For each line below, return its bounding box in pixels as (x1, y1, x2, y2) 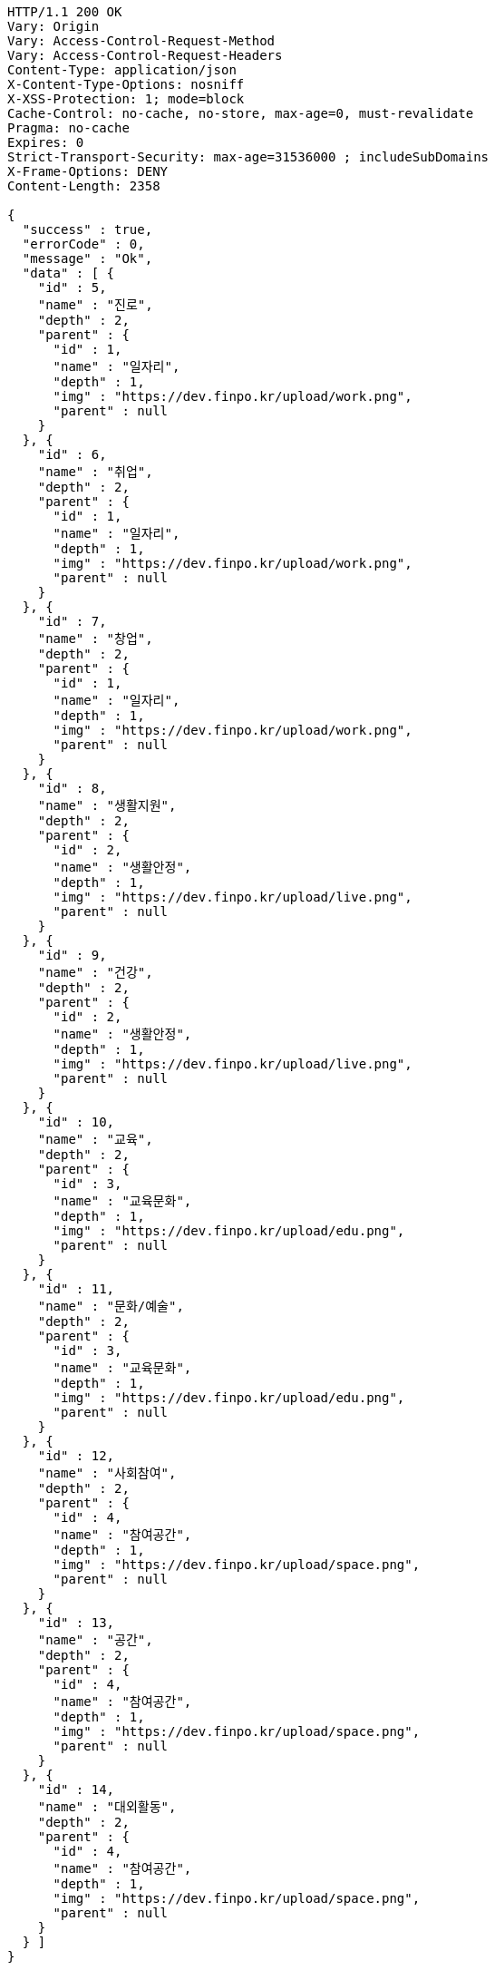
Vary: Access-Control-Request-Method (7, 34, 276, 48)
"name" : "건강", (37, 965, 153, 980)
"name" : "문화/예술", (37, 1299, 184, 1313)
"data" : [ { (22, 266, 115, 280)
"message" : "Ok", (22, 251, 153, 266)
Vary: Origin (7, 19, 100, 34)
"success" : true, (22, 222, 153, 237)
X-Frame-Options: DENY (7, 164, 169, 179)
